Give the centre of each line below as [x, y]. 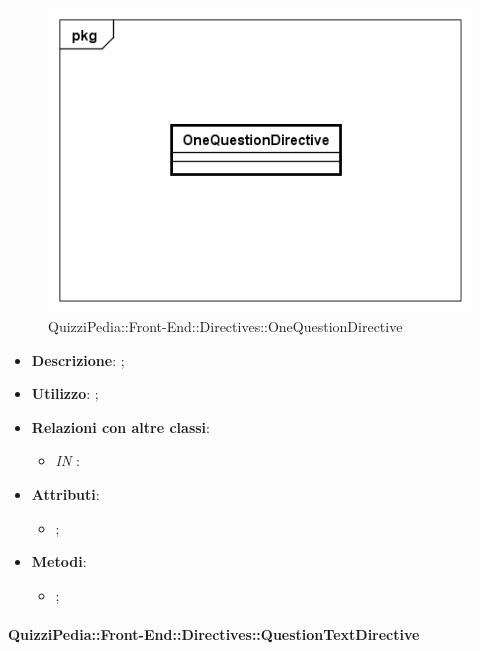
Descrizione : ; [78, 359]
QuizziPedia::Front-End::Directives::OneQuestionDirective [225, 325]
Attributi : [65, 493]
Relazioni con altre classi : [120, 426]
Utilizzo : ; [65, 393]
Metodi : [59, 561]
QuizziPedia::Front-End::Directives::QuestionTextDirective [214, 633]
